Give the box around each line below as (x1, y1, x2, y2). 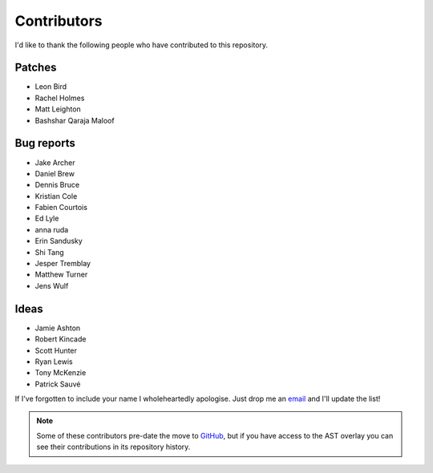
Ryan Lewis (34, 357, 73, 366)
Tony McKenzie (34, 368, 87, 378)
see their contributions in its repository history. (36, 442, 191, 452)
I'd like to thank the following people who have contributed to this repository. (14, 40, 269, 50)
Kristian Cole (34, 191, 78, 200)
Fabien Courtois (34, 203, 88, 212)
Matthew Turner (34, 269, 88, 280)
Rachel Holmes (34, 93, 85, 103)
